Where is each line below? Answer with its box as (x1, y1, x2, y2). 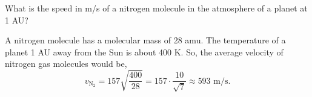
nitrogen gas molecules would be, (5, 57, 127, 70)
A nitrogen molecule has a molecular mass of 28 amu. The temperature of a (5, 34, 286, 46)
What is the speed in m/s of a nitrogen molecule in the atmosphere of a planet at (5, 2, 308, 14)
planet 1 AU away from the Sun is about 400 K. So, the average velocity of (5, 45, 284, 58)
